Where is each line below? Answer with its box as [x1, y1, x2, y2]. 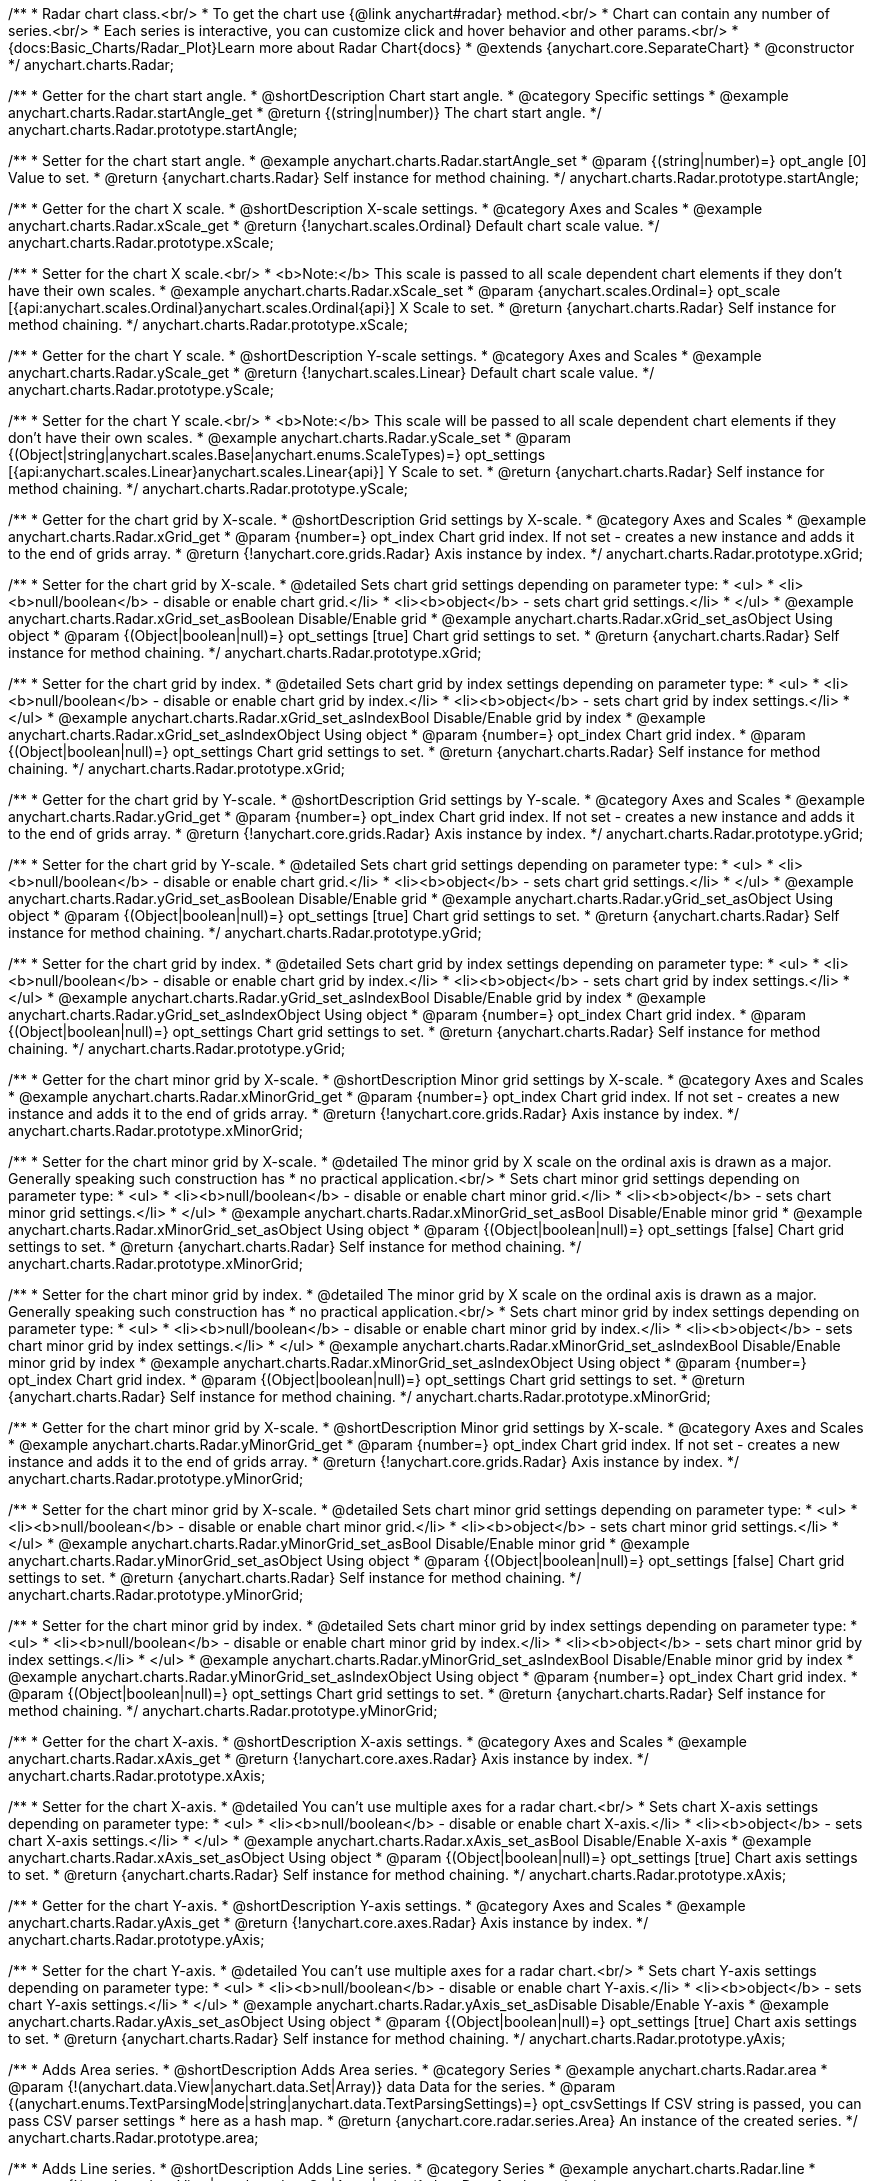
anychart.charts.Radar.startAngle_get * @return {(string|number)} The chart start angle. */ [8, 104, 602, 121]
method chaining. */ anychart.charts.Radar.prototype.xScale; [8, 316, 408, 333]
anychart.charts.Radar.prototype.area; [8, 2129, 259, 2146]
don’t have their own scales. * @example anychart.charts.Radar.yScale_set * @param [8, 429, 572, 446]
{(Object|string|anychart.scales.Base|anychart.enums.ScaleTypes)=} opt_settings [8, 446, 546, 463]
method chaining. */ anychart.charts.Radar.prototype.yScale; [8, 480, 409, 497]
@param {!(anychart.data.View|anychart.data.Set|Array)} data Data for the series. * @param [8, 2078, 616, 2095]
